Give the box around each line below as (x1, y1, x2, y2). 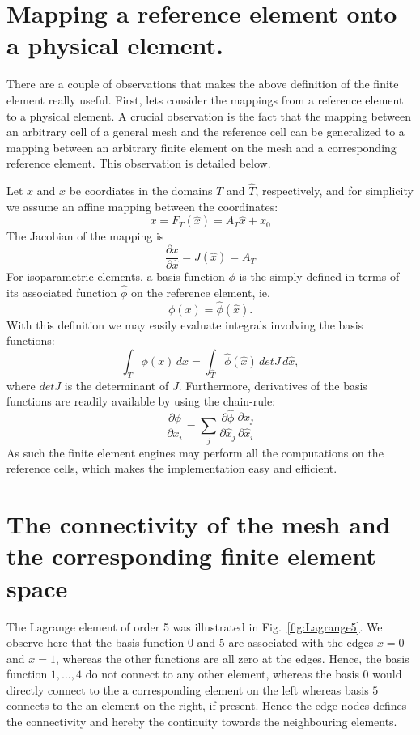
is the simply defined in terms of (239, 268, 400, 284)
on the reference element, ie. (131, 283, 270, 300)
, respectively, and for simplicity (255, 182, 414, 199)
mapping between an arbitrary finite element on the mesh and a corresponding (6, 138, 397, 155)
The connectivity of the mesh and (6, 508, 391, 541)
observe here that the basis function (6, 634, 185, 651)
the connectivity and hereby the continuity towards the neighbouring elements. (6, 713, 397, 730)
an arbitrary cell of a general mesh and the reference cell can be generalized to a (6, 123, 405, 140)
